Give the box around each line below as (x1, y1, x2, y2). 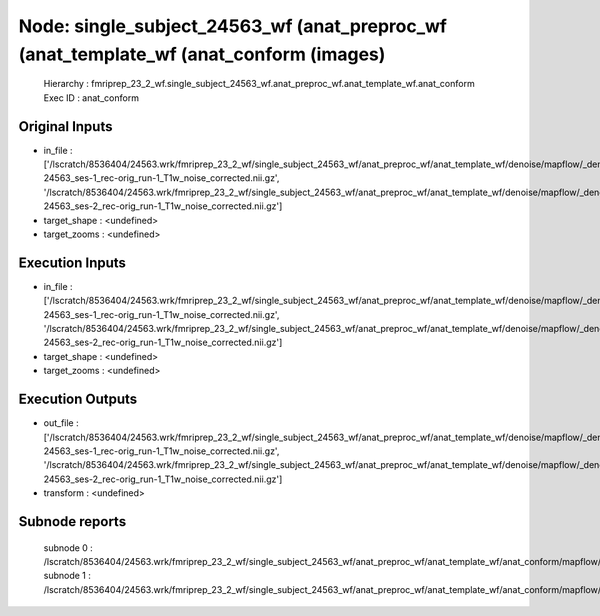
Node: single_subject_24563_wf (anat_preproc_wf (18, 15, 447, 37)
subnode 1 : (43, 570, 92, 582)
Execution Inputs (18, 254, 127, 271)
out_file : (43, 417, 79, 429)
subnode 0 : (43, 541, 94, 554)
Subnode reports (18, 513, 127, 530)
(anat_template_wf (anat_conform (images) (18, 43, 386, 65)
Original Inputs (18, 118, 113, 135)
